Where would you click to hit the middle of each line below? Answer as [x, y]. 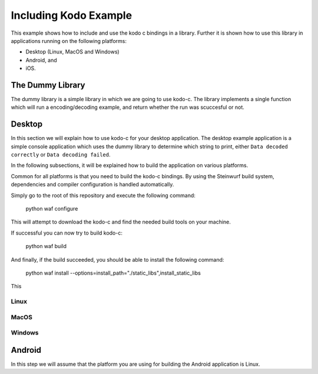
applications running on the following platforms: [69, 41]
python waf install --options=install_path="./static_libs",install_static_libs [113, 273]
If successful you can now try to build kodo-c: [67, 233]
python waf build [46, 246]
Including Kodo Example [72, 15]
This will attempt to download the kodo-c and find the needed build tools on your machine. [121, 222]
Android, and [41, 60]
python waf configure [52, 209]
